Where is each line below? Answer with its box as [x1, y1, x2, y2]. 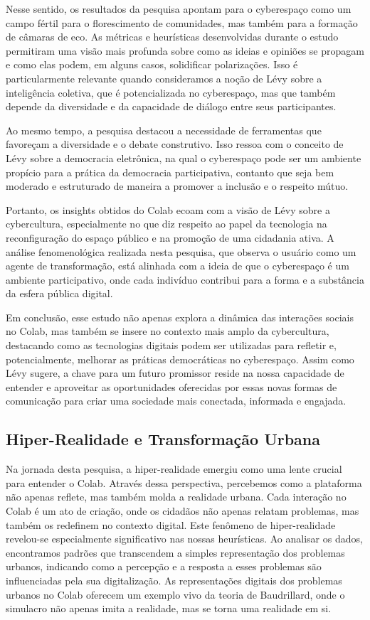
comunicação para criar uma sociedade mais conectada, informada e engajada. [6, 393, 347, 408]
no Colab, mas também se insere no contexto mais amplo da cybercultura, [6, 324, 329, 338]
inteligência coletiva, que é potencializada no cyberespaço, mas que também [6, 85, 336, 100]
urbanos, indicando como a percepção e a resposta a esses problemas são [6, 559, 322, 574]
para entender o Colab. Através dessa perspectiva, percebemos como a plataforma [6, 475, 362, 490]
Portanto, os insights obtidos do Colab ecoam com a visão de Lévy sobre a [6, 202, 330, 217]
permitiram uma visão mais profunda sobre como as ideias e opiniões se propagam [6, 43, 364, 58]
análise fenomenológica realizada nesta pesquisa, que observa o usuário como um [6, 244, 356, 259]
